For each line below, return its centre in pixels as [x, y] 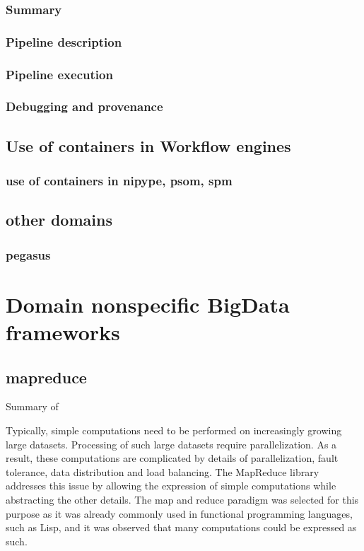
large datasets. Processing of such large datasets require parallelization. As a [171, 444]
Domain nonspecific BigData [148, 304]
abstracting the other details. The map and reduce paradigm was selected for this [182, 499]
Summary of [32, 406]
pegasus [28, 254]
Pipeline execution [59, 74]
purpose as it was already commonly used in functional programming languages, [179, 513]
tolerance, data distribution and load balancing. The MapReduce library [163, 471]
